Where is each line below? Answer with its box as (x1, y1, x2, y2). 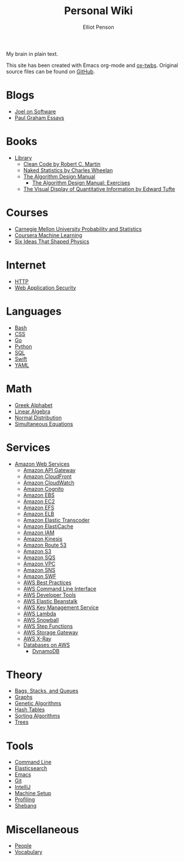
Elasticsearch (14, 765, 47, 772)
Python (14, 342, 32, 350)
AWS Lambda (23, 610, 57, 617)
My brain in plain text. (6, 50, 59, 57)
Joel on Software (14, 107, 56, 115)
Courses (6, 206, 49, 219)
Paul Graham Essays (14, 114, 64, 121)
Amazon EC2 (23, 497, 55, 505)
